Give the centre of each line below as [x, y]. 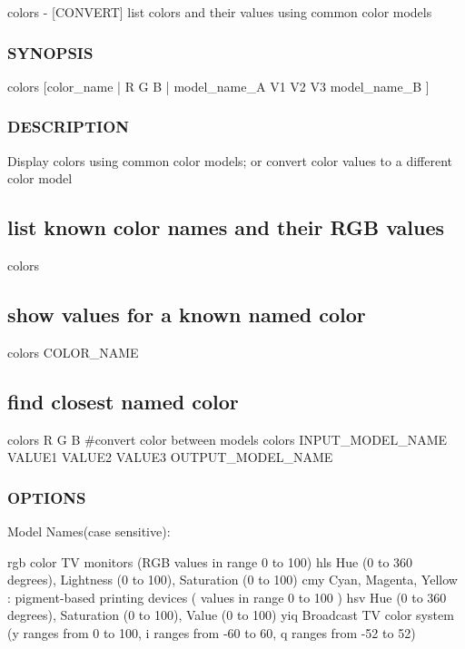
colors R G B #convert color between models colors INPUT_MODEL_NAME [228, 439]
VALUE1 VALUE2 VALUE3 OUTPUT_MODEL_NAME [170, 457]
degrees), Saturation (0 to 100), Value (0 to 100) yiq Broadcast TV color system [231, 615]
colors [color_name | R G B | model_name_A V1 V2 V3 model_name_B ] [218, 86]
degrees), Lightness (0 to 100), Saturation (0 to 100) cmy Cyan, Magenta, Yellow [232, 580]
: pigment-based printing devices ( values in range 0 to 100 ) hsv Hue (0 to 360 [227, 597]
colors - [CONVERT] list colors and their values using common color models [220, 12]
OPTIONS [47, 497]
